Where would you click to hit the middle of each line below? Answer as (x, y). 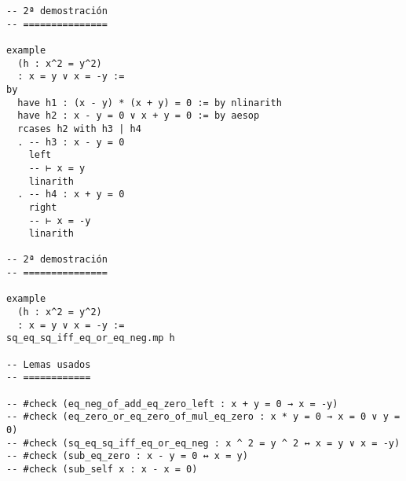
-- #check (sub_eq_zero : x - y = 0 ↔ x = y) (127, 456)
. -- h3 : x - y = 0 (71, 142)
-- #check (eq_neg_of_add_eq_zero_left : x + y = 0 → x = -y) (172, 404)
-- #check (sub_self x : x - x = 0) (102, 469)
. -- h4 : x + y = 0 (71, 195)
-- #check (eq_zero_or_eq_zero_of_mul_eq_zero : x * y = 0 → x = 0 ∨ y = (203, 417)
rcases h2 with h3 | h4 (79, 129)
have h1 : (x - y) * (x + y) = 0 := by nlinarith (150, 103)
